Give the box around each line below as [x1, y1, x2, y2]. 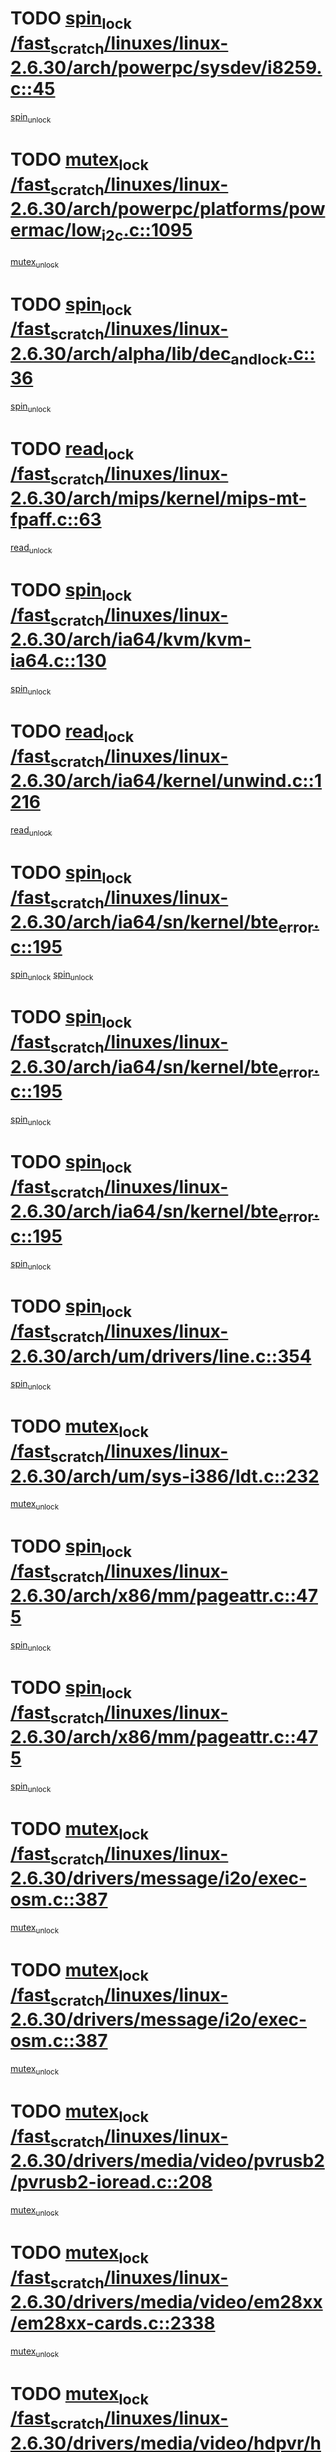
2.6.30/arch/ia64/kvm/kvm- [10, 628, 252, 651]
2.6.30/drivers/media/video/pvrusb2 [10, 2150, 325, 2172]
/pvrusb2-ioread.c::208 [10, 2171, 213, 2194]
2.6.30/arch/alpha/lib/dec [10, 342, 232, 365]
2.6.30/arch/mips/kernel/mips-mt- [10, 487, 307, 510]
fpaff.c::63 [10, 508, 102, 531]
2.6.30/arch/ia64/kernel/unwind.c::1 [10, 770, 323, 792]
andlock [230, 349, 288, 369]
